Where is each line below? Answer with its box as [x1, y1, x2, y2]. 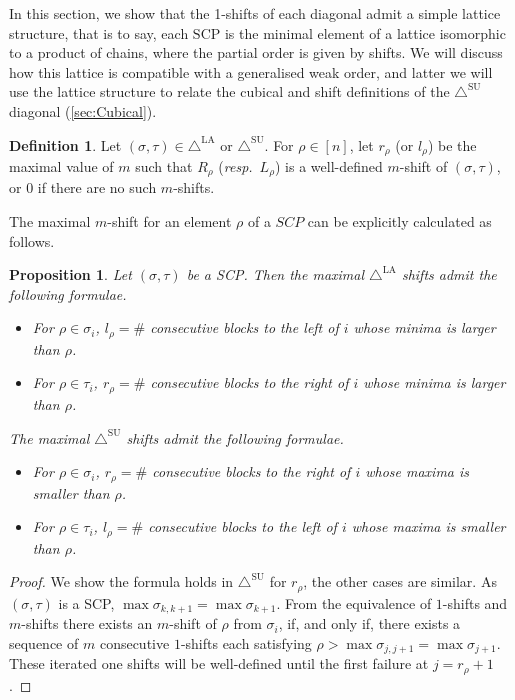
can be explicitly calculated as [307, 211, 492, 232]
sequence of [9, 632, 79, 653]
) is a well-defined [274, 156, 383, 177]
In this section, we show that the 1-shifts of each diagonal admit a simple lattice [9, 3, 501, 23]
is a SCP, [58, 592, 115, 613]
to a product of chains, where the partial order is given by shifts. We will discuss [9, 42, 503, 63]
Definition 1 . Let [9, 134, 122, 155]
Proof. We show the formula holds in [9, 571, 234, 592]
